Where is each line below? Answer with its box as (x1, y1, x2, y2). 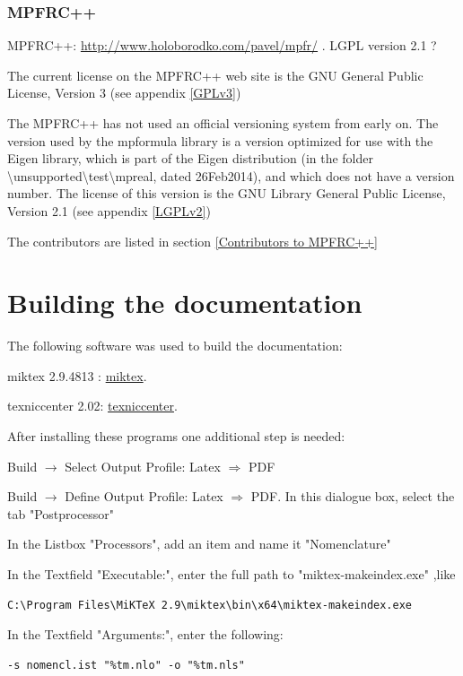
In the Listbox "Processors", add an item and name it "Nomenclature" (7, 534, 391, 553)
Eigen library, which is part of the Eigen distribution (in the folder (7, 149, 373, 168)
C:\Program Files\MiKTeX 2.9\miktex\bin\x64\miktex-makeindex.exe (7, 598, 413, 611)
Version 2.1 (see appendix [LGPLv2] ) (7, 201, 211, 220)
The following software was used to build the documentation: (7, 336, 343, 355)
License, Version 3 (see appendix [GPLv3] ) (7, 83, 241, 102)
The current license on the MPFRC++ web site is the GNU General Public (7, 65, 424, 84)
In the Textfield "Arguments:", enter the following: (7, 625, 284, 644)
